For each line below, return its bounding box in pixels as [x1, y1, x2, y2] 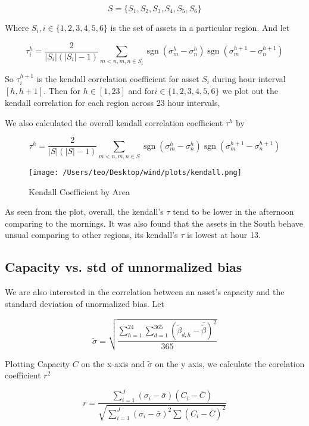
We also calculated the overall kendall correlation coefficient [5, 116, 223, 129]
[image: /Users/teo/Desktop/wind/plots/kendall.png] [29, 168, 242, 177]
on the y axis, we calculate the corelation [155, 357, 305, 369]
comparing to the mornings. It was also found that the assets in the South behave [5, 217, 304, 229]
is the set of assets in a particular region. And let [110, 21, 290, 33]
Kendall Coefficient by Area [29, 185, 130, 198]
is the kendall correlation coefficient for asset [36, 73, 199, 85]
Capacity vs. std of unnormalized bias [5, 258, 242, 276]
